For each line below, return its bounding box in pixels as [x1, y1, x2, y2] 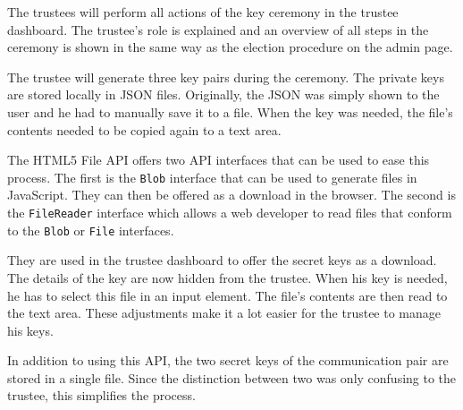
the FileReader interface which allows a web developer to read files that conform [7, 203, 452, 221]
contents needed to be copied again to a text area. [7, 120, 282, 139]
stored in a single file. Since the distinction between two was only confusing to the [7, 368, 457, 387]
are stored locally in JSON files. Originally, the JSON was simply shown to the [7, 85, 440, 104]
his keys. [7, 320, 54, 339]
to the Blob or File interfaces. [7, 220, 174, 239]
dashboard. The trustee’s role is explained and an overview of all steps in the [7, 20, 429, 38]
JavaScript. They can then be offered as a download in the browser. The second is [7, 185, 456, 204]
